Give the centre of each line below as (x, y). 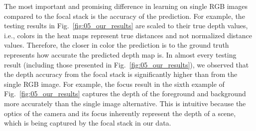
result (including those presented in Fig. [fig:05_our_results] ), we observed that (127, 64)
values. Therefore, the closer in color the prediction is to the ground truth (117, 45)
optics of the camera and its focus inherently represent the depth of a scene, (120, 113)
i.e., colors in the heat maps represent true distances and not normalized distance (128, 35)
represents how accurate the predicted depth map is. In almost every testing (120, 54)
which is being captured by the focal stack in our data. (88, 123)
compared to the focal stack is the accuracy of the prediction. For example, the (125, 16)
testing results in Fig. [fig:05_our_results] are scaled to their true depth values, (126, 26)
